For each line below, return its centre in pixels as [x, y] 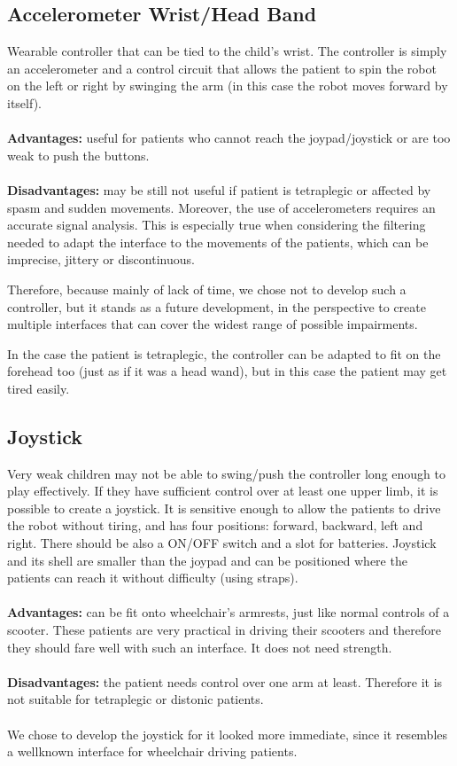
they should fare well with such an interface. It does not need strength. [200, 647]
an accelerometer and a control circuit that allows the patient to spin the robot [222, 68]
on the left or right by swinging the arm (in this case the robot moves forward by [228, 86]
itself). [24, 102]
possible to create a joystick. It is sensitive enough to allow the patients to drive [224, 508]
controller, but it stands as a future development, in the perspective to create [217, 306]
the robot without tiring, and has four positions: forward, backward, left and [215, 525]
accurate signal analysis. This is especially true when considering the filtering [217, 225]
